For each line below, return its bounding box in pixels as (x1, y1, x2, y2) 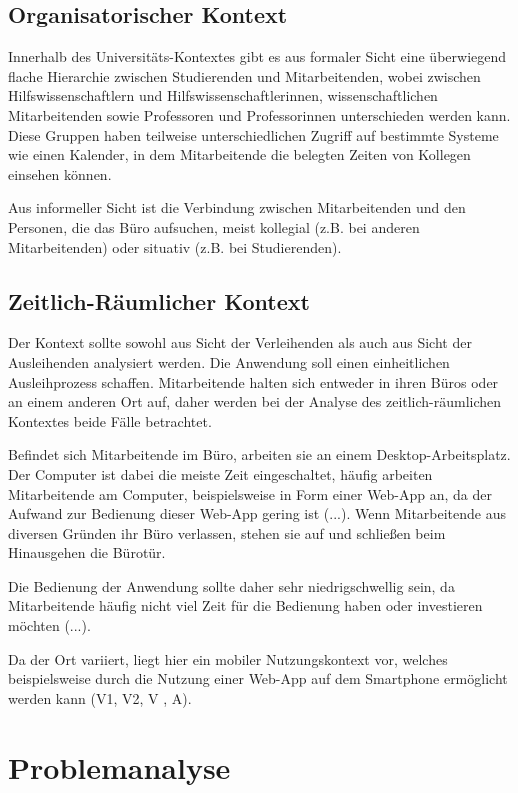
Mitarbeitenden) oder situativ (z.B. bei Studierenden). (8, 236, 342, 257)
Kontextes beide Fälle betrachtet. (8, 410, 212, 431)
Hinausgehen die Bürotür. (8, 542, 166, 563)
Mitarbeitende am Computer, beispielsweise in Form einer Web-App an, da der (8, 483, 493, 504)
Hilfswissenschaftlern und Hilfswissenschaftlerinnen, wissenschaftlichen (8, 85, 438, 106)
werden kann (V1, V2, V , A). (8, 687, 192, 708)
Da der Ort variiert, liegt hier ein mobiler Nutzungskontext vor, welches (8, 648, 448, 669)
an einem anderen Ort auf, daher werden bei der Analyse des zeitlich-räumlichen (8, 391, 502, 412)
